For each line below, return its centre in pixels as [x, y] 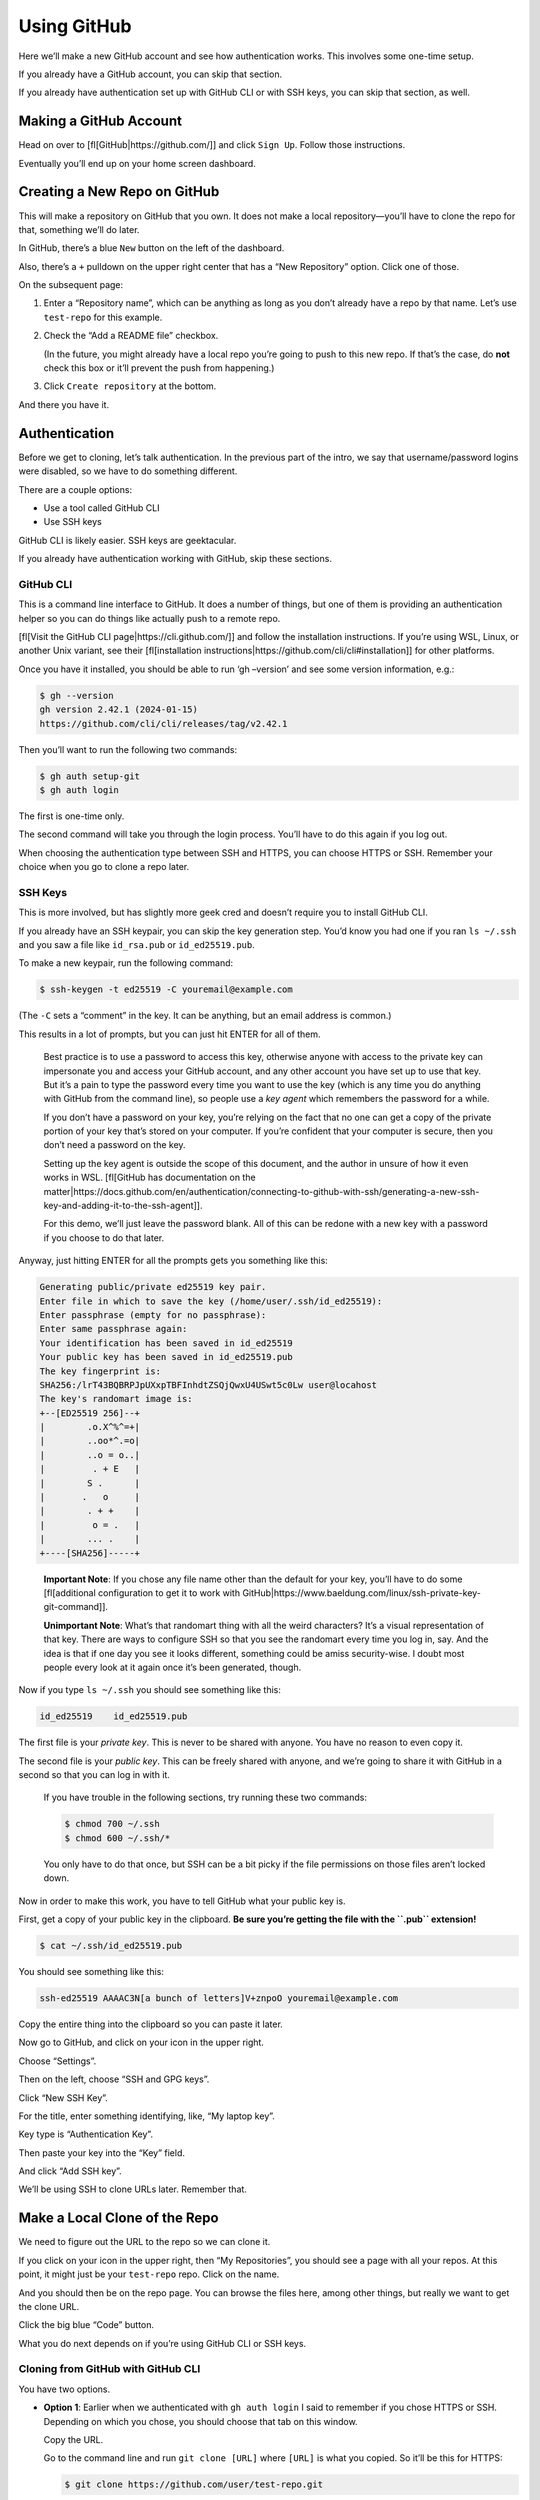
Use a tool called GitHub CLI [101, 507]
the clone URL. [49, 2306]
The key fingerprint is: [100, 1371]
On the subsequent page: [71, 285]
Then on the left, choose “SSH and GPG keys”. [114, 2079]
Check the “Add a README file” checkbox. [131, 336]
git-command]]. [76, 1607]
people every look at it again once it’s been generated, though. [172, 1667]
